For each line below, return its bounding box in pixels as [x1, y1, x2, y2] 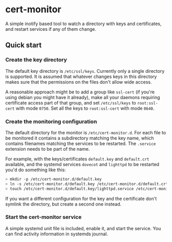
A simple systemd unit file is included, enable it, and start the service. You [5, 225, 161, 231]
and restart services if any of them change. [5, 26, 96, 32]
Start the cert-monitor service [5, 214, 82, 221]
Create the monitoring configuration [5, 118, 97, 125]
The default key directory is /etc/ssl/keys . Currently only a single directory [5, 68, 165, 74]
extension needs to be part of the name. [5, 146, 90, 152]
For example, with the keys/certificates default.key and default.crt [5, 155, 149, 162]
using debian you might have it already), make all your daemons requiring [5, 94, 160, 100]
